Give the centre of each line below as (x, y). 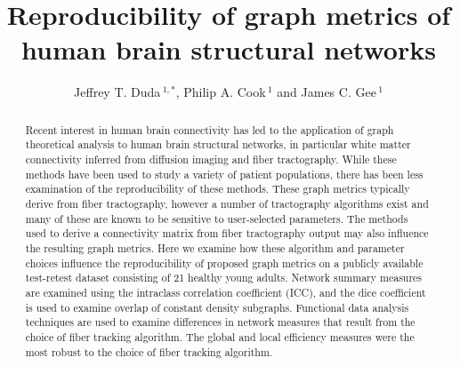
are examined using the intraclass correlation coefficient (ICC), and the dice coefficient (226, 292)
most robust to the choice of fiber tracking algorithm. (149, 351)
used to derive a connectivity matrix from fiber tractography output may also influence (227, 233)
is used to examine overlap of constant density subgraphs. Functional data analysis (217, 307)
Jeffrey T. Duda (117, 92)
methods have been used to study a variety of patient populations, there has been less (224, 174)
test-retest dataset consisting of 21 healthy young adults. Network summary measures (224, 278)
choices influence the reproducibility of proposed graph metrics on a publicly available (224, 263)
